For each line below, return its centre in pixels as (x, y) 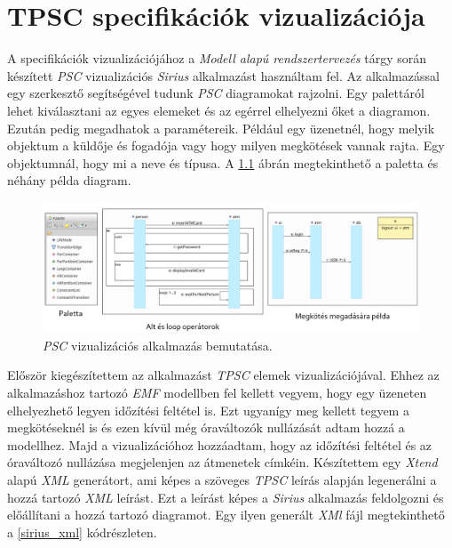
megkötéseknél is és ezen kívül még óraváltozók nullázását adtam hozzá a (206, 427)
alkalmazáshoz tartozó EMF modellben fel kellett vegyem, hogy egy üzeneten (217, 393)
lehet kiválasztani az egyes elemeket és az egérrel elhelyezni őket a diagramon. (219, 110)
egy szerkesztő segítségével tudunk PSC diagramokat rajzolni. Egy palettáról (216, 93)
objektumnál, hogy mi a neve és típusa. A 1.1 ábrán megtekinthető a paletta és (223, 162)
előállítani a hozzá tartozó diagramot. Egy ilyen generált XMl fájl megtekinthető (226, 515)
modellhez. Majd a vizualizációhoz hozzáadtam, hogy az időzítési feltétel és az (220, 444)
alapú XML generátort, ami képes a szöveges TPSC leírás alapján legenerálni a (222, 480)
